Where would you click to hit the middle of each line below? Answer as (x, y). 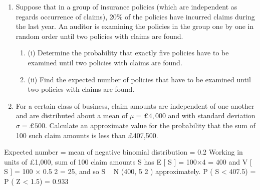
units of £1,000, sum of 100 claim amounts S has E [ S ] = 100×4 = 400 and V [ (128, 161)
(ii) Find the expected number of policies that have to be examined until (139, 79)
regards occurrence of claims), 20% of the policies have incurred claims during (135, 16)
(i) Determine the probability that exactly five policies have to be (128, 53)
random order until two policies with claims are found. (99, 36)
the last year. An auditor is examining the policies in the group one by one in (135, 26)
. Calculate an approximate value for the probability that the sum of (150, 125)
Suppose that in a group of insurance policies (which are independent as (126, 6)
